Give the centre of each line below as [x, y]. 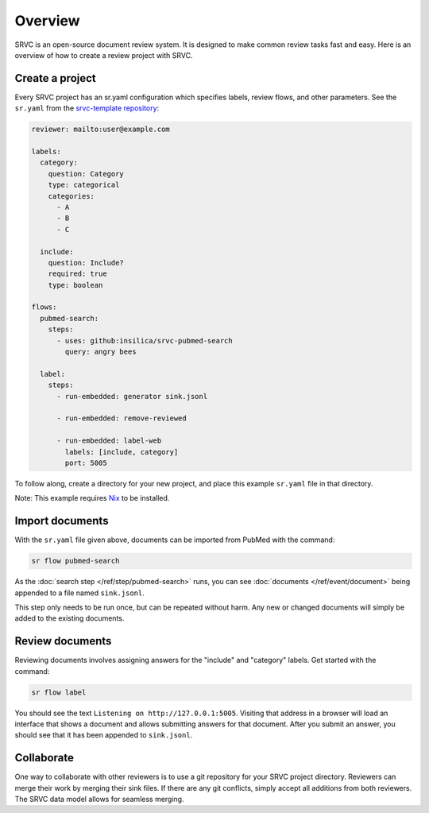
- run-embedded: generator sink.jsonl [132, 396]
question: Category [86, 174]
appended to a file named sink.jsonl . [79, 593]
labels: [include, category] [122, 452]
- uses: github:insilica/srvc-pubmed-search [145, 341]
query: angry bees [100, 352]
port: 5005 [86, 463]
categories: [71, 196]
